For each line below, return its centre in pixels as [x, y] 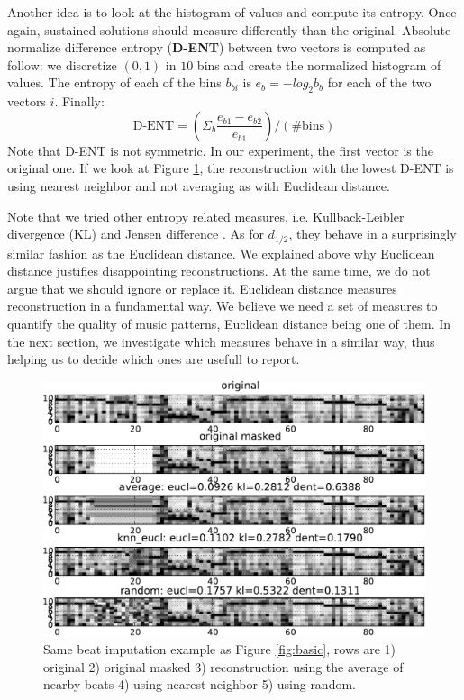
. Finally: [79, 101]
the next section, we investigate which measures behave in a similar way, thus [221, 341]
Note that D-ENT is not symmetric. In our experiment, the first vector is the [220, 150]
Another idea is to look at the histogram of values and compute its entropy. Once [232, 12]
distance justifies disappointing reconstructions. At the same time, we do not [219, 271]
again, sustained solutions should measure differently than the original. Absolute [229, 29]
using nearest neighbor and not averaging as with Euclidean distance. [199, 185]
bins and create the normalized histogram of [319, 64]
